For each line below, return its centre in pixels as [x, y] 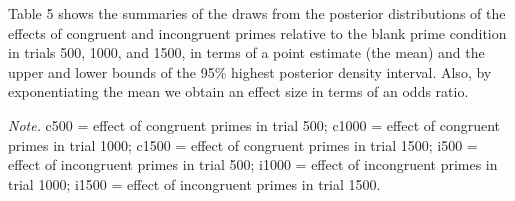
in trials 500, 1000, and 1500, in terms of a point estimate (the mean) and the [246, 52]
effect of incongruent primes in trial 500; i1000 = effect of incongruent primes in [253, 164]
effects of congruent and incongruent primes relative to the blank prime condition [257, 32]
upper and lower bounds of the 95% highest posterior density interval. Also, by [250, 71]
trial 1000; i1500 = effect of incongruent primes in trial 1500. [194, 183]
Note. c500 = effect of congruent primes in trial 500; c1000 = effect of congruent [254, 124]
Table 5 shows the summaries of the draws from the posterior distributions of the [257, 13]
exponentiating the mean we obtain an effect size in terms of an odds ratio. [238, 91]
